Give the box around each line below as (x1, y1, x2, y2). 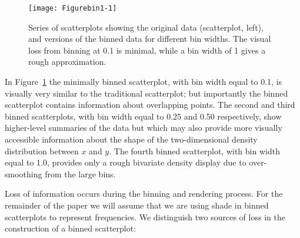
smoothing (5, 167, 42, 180)
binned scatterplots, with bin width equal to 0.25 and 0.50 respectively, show (5, 110, 282, 122)
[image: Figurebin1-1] (28, 4, 117, 12)
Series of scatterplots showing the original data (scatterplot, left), (28, 21, 264, 33)
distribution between (5, 144, 79, 157)
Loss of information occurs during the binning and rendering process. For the (5, 187, 283, 200)
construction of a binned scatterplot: (5, 222, 136, 234)
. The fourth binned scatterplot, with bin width (109, 144, 280, 157)
